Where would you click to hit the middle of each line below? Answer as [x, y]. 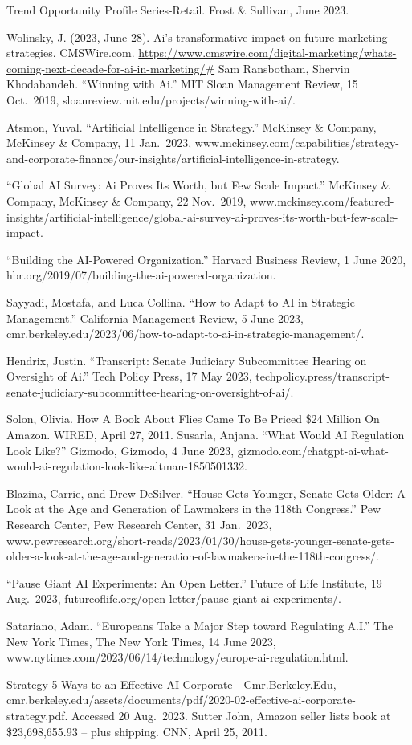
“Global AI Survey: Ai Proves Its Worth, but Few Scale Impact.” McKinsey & [198, 185]
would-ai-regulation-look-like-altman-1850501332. [127, 466]
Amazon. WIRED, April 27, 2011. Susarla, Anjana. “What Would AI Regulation [206, 435]
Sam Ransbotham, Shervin [284, 68]
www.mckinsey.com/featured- [322, 200]
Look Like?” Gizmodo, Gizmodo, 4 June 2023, [120, 450]
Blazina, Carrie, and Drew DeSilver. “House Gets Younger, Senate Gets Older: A [206, 493]
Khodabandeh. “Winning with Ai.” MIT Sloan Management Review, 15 [182, 84]
